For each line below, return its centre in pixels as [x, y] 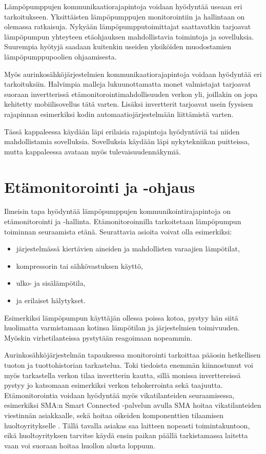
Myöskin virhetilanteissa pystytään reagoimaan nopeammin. [98, 337]
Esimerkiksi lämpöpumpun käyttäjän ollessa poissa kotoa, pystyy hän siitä [121, 317]
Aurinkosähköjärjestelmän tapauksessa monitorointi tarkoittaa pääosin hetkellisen [132, 355]
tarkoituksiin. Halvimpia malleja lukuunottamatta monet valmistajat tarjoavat [128, 84]
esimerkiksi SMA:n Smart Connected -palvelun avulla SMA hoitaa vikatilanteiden [133, 405]
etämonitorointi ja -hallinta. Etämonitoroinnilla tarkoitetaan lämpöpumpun [123, 221]
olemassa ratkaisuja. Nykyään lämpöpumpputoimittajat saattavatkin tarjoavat [128, 26]
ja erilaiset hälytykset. [51, 300]
